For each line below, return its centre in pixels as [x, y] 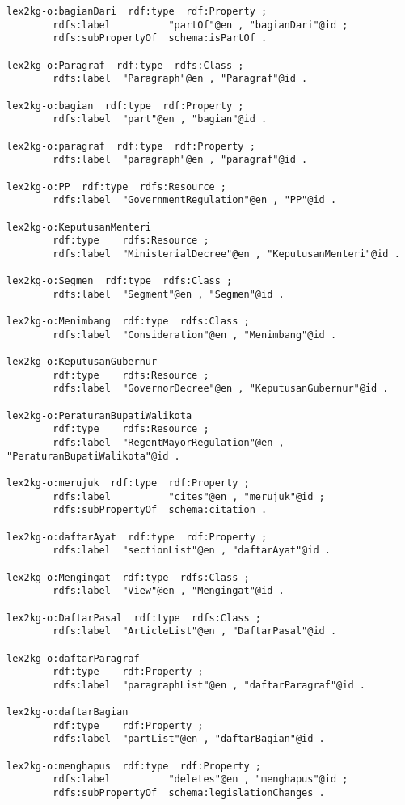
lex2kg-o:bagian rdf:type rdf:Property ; [125, 106]
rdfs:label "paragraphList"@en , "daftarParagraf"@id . [209, 685]
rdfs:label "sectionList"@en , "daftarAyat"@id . [192, 551]
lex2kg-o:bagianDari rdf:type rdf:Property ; [137, 11]
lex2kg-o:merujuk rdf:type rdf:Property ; [128, 483]
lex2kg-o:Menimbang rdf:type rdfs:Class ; [128, 322]
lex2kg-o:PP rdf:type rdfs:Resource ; [117, 186]
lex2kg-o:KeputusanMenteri [79, 227]
